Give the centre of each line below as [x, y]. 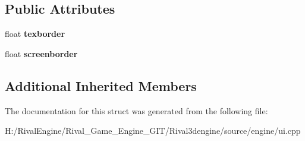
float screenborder [41, 53]
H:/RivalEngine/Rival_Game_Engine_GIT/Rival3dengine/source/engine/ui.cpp [153, 131]
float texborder [35, 34]
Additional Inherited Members [101, 85]
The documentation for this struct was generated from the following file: [136, 110]
